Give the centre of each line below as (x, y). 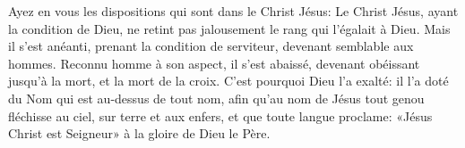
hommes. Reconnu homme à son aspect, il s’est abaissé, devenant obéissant (214, 63)
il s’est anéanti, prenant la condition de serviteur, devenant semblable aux (211, 46)
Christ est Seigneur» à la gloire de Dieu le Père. (139, 133)
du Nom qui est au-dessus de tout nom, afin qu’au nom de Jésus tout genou (216, 98)
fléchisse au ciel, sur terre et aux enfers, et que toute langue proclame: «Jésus (220, 115)
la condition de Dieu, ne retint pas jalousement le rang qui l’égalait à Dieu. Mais (229, 28)
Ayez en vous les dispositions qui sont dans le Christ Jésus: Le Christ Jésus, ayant (233, 11)
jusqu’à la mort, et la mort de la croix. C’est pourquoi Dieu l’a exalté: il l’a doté (228, 81)
